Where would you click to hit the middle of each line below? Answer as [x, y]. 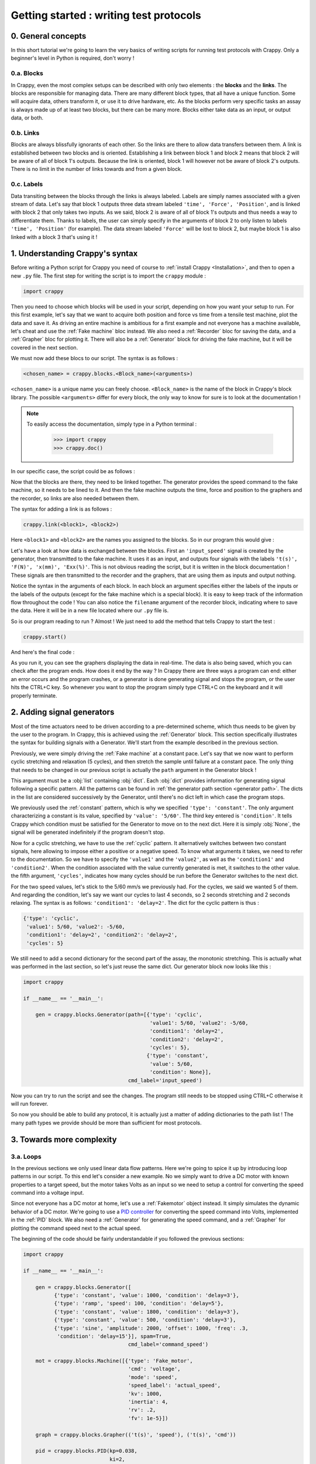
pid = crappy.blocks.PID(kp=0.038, [86, 1451]
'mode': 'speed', [153, 1377]
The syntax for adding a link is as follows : [61, 509]
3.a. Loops [26, 1157]
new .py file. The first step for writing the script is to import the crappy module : [108, 276]
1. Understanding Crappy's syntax [74, 254]
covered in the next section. [44, 347]
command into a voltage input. [47, 1193]
